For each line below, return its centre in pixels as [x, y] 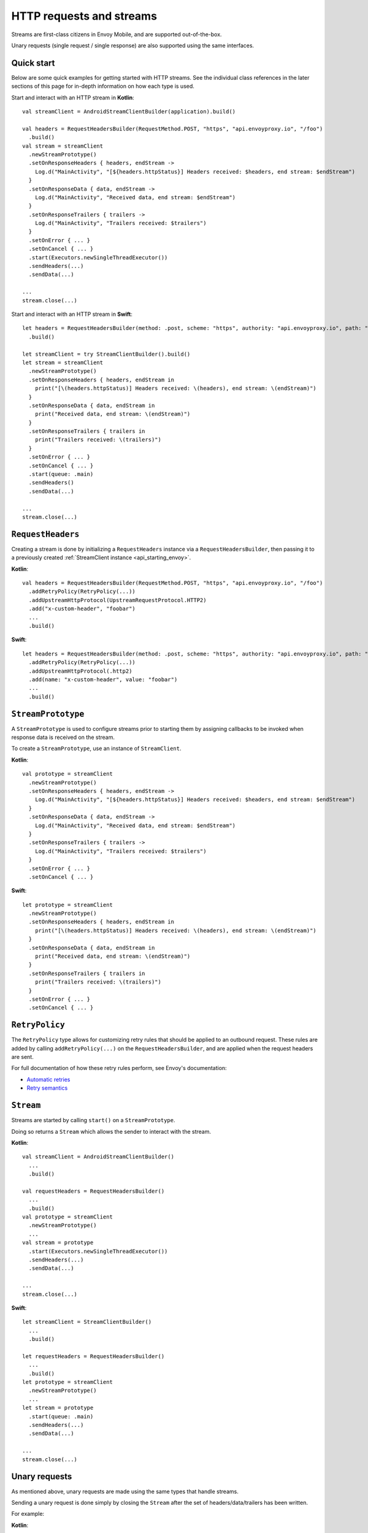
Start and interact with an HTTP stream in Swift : [72, 314]
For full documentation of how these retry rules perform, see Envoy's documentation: [119, 1068]
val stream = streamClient [63, 146]
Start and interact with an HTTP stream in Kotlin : [73, 97]
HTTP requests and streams [84, 16]
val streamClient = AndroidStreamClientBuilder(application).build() [129, 112]
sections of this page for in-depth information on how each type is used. [103, 86]
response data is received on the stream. [63, 737]
